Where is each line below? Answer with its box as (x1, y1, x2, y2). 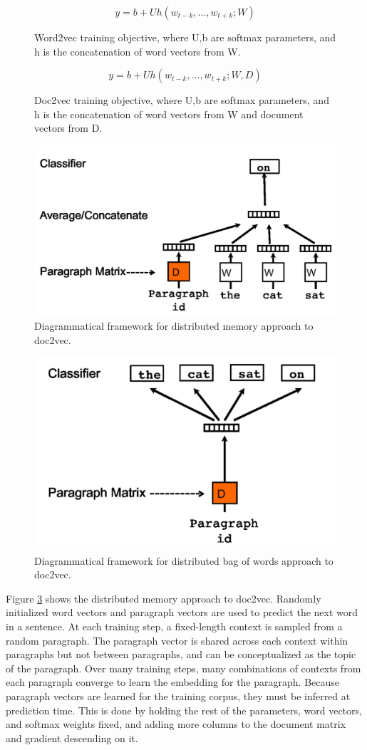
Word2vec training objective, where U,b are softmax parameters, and (34, 30, 336, 44)
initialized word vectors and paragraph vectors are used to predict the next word (6, 605, 358, 620)
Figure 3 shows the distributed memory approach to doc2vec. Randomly (6, 590, 321, 605)
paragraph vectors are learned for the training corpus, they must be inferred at (6, 689, 351, 704)
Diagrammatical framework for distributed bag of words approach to (34, 553, 334, 568)
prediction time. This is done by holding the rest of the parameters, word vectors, (6, 702, 362, 717)
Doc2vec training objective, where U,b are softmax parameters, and (34, 93, 329, 108)
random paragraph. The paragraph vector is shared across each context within (6, 632, 348, 647)
